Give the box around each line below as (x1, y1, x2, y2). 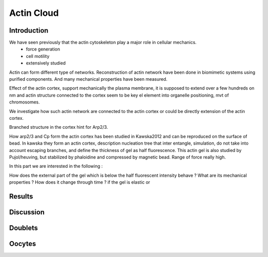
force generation (26, 46, 61, 52)
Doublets (9, 223, 38, 232)
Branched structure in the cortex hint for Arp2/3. (9, 124, 108, 130)
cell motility (26, 53, 50, 59)
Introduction (9, 26, 49, 35)
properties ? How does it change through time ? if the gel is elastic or (9, 179, 150, 185)
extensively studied (26, 60, 66, 66)
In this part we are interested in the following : (9, 163, 103, 169)
